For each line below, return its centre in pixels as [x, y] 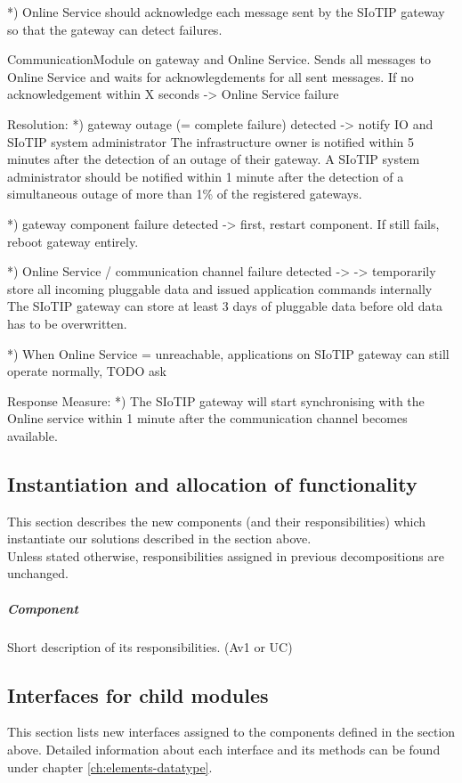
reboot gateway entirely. [73, 241]
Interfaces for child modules [138, 694]
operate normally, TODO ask [87, 371]
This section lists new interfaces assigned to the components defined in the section [231, 732]
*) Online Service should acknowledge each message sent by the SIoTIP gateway [226, 12]
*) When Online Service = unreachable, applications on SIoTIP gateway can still [228, 353]
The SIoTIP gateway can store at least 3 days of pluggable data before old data [225, 306]
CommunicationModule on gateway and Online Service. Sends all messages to [219, 59]
